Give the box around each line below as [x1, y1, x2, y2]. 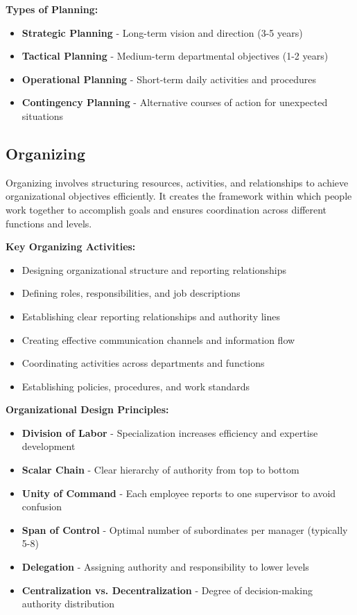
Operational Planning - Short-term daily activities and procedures [21, 71, 317, 86]
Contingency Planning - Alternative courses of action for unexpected [21, 95, 328, 110]
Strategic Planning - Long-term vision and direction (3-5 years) [21, 25, 303, 40]
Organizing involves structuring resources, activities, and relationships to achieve [6, 175, 349, 189]
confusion [21, 499, 62, 514]
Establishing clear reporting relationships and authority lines [21, 309, 281, 323]
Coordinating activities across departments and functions [21, 356, 265, 370]
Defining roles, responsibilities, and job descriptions [21, 286, 241, 300]
